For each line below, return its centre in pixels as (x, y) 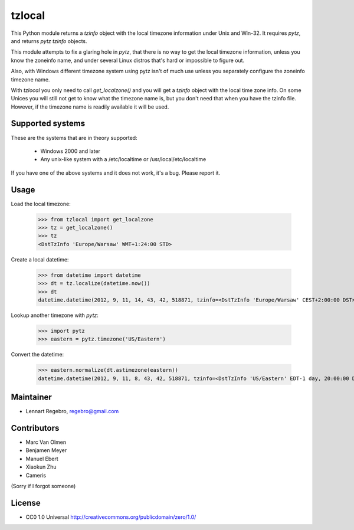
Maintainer (32, 397)
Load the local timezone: (41, 204)
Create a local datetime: (40, 259)
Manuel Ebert (42, 459)
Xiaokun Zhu (41, 467)
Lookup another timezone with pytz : (55, 315)
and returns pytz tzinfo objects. (49, 41)
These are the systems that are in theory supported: (74, 138)
